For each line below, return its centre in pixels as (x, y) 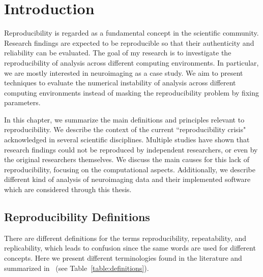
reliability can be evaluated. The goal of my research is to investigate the (118, 53)
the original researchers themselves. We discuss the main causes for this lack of (127, 159)
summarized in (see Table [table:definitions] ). (77, 268)
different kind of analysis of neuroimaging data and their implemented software (127, 179)
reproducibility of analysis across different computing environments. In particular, (131, 62)
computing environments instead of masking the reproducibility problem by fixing (131, 92)
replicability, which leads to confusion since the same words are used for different (130, 248)
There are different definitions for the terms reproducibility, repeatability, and (125, 238)
